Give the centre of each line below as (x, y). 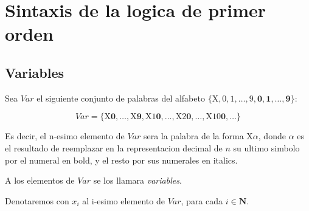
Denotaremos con (37, 200)
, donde (272, 136)
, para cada (202, 200)
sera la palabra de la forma (193, 136)
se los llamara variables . (137, 180)
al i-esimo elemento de (123, 200)
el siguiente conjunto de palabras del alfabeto (121, 98)
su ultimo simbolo (266, 147)
